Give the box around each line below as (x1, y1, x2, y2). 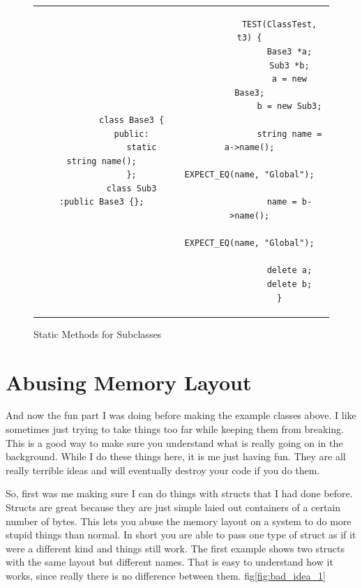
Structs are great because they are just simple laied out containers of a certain (6, 500, 341, 514)
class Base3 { (99, 115, 165, 125)
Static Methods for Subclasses (33, 326, 162, 341)
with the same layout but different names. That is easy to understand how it (6, 554, 333, 569)
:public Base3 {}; (59, 197, 144, 207)
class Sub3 (106, 183, 157, 193)
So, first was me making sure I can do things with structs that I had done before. (6, 486, 353, 501)
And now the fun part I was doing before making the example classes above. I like (6, 408, 356, 422)
